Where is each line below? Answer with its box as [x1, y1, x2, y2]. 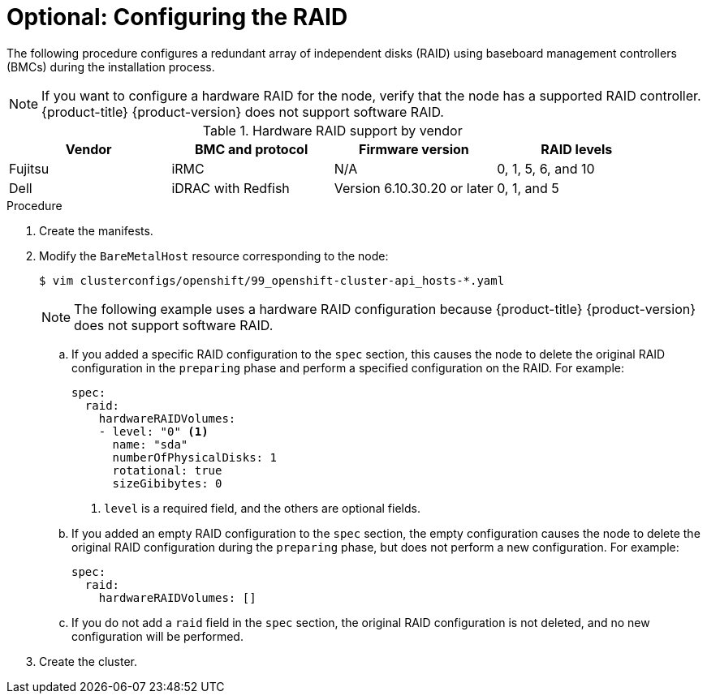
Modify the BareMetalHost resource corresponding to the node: [39, 248, 389, 263]
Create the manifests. [39, 223, 153, 238]
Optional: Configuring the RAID [6, 3, 348, 31]
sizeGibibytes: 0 [112, 476, 222, 490]
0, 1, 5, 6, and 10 [497, 160, 595, 177]
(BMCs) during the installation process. [6, 59, 215, 74]
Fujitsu [9, 160, 50, 177]
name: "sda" [112, 437, 188, 451]
